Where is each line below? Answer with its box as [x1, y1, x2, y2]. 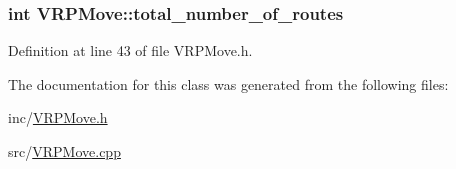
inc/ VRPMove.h [8, 107, 108, 128]
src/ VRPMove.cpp [8, 141, 121, 161]
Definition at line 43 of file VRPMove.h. [8, 40, 253, 61]
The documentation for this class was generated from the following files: [8, 73, 449, 94]
